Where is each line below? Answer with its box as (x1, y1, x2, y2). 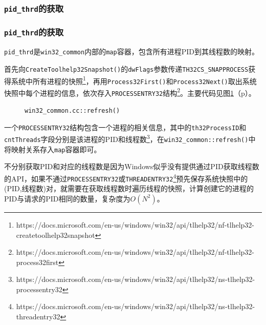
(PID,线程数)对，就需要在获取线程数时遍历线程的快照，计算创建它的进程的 (4, 183, 254, 194)
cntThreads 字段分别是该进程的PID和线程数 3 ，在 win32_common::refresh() (4, 132, 249, 145)
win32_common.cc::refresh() (25, 107, 120, 115)
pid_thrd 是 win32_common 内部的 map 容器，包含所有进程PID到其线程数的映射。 (4, 46, 259, 57)
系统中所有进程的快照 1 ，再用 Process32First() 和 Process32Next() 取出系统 (11, 74, 257, 86)
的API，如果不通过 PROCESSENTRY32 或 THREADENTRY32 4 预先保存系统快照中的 (4, 172, 248, 184)
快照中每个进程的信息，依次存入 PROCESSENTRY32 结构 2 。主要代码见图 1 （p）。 (4, 86, 256, 98)
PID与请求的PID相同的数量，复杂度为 (4, 193, 130, 204)
